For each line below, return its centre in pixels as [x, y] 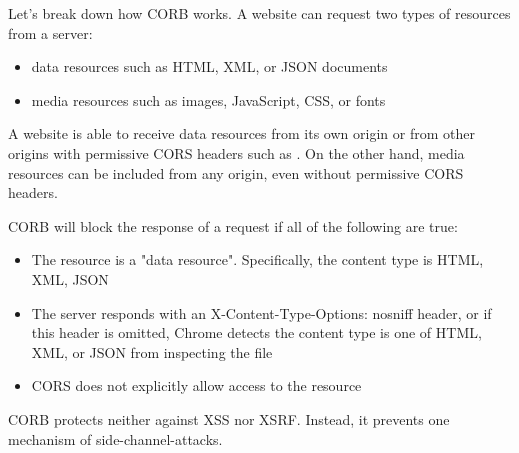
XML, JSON [70, 278]
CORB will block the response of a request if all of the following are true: [233, 225]
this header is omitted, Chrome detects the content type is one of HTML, [256, 332]
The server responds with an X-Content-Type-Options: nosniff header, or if [261, 312]
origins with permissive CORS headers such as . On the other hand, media [236, 152]
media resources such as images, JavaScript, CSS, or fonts [208, 99]
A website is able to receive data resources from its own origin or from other [241, 133]
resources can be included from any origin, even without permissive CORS [236, 172]
